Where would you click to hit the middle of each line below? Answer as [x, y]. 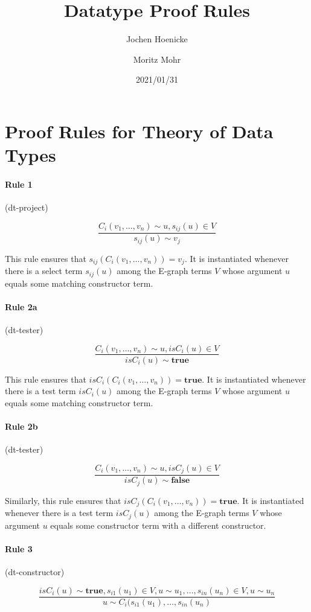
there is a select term [44, 271]
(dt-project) [27, 207]
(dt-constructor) [35, 571]
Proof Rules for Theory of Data [139, 131]
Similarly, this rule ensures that [63, 500]
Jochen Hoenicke [157, 39]
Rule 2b [21, 426]
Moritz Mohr [157, 59]
